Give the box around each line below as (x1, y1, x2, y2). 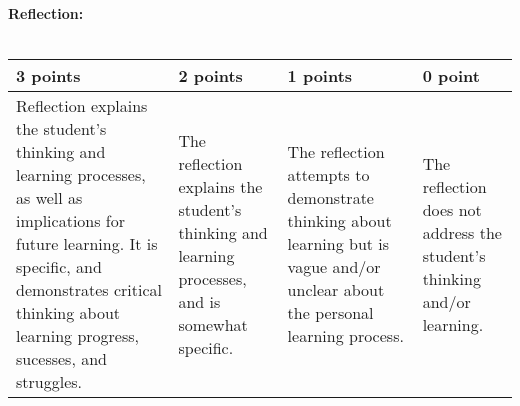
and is (178, 289, 221, 313)
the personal (287, 301, 374, 325)
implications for (16, 209, 126, 233)
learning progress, (16, 324, 139, 348)
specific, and (16, 255, 102, 279)
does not (422, 197, 482, 221)
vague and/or (287, 255, 381, 279)
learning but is (287, 232, 390, 256)
